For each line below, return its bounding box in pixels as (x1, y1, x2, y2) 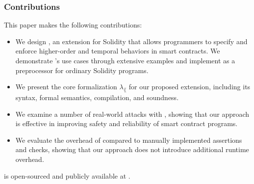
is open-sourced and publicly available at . (4, 170, 130, 181)
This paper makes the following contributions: (4, 20, 142, 30)
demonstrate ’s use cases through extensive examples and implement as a (15, 55, 235, 65)
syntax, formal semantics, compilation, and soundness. (15, 92, 179, 102)
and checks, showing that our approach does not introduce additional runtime (15, 144, 249, 155)
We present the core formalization (15, 81, 117, 92)
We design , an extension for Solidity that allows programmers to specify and (15, 36, 248, 46)
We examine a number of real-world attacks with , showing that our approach (15, 108, 250, 119)
